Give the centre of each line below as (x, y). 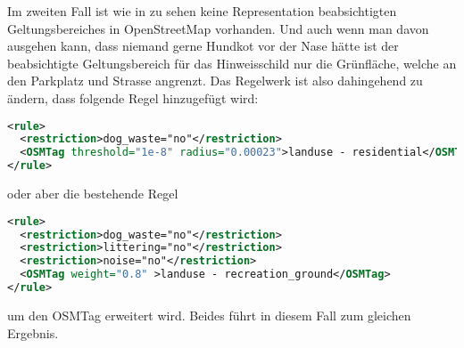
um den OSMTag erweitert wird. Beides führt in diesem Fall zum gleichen (209, 315)
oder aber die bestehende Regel (93, 194)
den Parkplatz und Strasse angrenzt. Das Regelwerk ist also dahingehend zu (215, 81)
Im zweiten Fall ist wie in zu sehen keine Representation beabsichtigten (202, 11)
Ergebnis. (33, 332)
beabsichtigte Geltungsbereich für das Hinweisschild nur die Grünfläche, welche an (232, 63)
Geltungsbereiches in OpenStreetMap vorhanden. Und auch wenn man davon (218, 28)
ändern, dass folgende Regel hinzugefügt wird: (133, 97)
